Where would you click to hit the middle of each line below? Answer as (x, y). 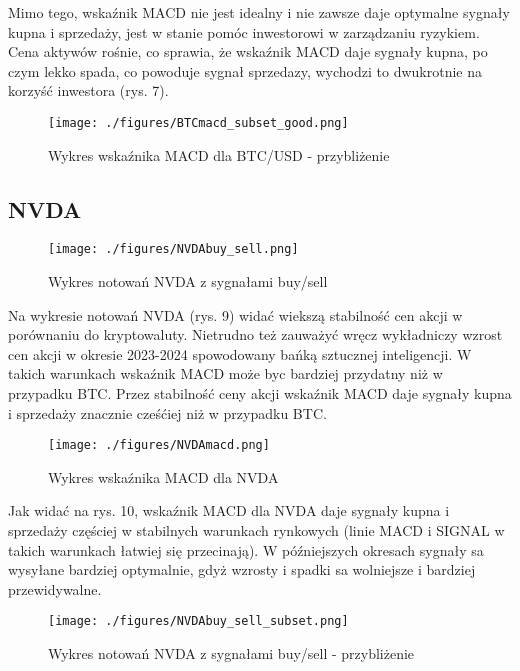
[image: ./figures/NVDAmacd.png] (159, 445)
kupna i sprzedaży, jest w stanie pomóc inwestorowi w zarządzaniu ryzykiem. (244, 31)
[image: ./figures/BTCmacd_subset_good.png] (198, 122)
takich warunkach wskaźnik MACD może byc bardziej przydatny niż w (225, 373)
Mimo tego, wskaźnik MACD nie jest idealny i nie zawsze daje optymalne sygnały (259, 12)
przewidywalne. (55, 588)
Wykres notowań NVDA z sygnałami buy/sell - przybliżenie (231, 653)
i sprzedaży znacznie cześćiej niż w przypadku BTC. (167, 412)
